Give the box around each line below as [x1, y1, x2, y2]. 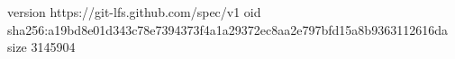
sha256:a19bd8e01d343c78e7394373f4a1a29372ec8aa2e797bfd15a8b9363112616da [7, 20, 448, 38]
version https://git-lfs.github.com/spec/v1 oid [7, 3, 261, 21]
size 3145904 [7, 38, 76, 56]
